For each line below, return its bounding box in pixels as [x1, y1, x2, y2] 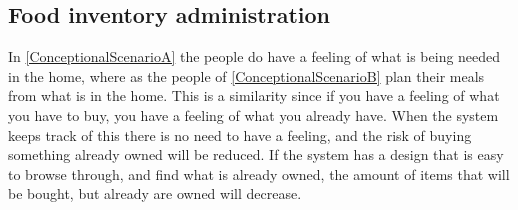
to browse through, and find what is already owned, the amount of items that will [8, 163, 510, 184]
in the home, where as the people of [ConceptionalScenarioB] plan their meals [8, 65, 485, 86]
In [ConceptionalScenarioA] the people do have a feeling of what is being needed [8, 46, 501, 67]
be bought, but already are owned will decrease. [8, 183, 302, 204]
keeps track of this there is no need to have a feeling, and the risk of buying [8, 124, 472, 145]
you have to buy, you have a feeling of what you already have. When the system [8, 104, 499, 125]
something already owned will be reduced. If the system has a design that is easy [8, 144, 504, 165]
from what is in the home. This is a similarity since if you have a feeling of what [8, 85, 500, 106]
